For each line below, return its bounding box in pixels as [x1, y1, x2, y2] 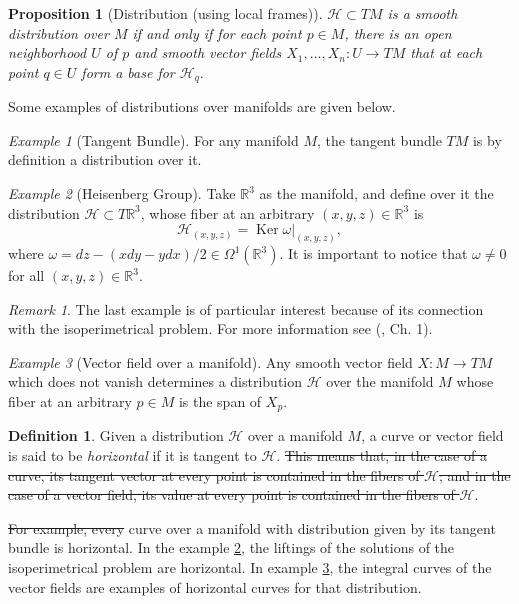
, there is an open [344, 22, 452, 43]
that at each [410, 42, 483, 63]
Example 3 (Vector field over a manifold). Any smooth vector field [8, 351, 413, 372]
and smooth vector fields [134, 42, 282, 63]
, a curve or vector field [361, 425, 504, 446]
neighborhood [8, 42, 87, 63]
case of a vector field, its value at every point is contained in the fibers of [8, 484, 455, 505]
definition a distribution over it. [8, 149, 202, 170]
